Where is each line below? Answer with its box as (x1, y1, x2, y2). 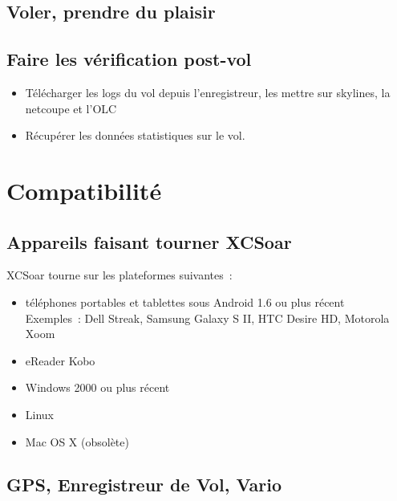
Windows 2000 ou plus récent (25, 379, 170, 396)
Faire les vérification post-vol (6, 47, 252, 71)
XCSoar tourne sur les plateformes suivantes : (6, 267, 233, 283)
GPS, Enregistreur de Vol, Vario (6, 472, 282, 497)
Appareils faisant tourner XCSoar (6, 229, 292, 254)
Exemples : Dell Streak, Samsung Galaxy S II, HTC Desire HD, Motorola (25, 309, 390, 326)
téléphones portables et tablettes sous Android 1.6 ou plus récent (25, 293, 345, 310)
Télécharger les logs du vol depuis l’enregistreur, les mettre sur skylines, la (25, 83, 391, 100)
